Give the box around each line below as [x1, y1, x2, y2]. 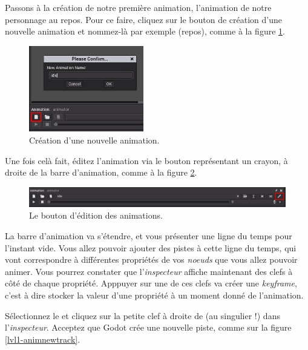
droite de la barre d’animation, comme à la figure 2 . [5, 166, 197, 179]
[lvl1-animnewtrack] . [5, 332, 80, 345]
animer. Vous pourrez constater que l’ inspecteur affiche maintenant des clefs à [5, 265, 293, 277]
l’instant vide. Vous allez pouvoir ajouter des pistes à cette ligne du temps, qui [5, 241, 297, 254]
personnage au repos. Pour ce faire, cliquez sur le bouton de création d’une [5, 13, 283, 25]
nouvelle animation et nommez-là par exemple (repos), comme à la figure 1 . [5, 25, 285, 38]
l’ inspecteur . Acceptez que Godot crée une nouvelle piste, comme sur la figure [5, 321, 292, 334]
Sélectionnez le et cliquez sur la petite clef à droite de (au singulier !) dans [5, 309, 280, 322]
